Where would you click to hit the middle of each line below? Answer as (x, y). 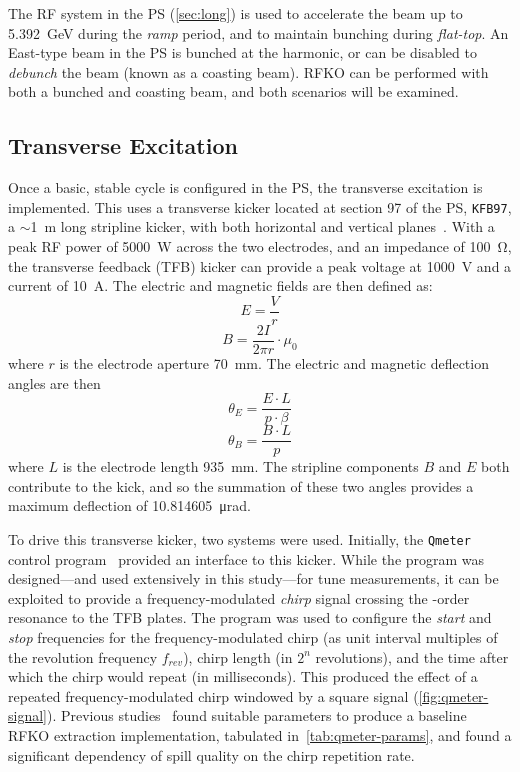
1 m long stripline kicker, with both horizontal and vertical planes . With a (262, 226)
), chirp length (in (238, 656)
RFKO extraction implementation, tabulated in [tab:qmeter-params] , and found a (260, 735)
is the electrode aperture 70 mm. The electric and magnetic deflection (274, 362)
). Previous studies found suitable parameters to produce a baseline (256, 715)
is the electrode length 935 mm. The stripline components (240, 466)
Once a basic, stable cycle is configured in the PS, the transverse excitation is (245, 187)
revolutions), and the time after (412, 656)
